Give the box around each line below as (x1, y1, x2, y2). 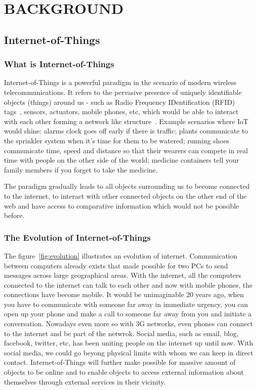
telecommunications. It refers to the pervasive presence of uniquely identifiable (4, 87, 242, 97)
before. (4, 210, 25, 220)
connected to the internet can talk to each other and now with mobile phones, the (4, 279, 253, 290)
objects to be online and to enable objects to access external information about (4, 367, 244, 377)
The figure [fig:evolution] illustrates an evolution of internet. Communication (4, 250, 238, 260)
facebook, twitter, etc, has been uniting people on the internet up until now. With (4, 338, 254, 348)
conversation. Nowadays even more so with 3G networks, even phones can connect (4, 318, 253, 329)
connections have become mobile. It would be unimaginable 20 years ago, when (4, 289, 244, 300)
